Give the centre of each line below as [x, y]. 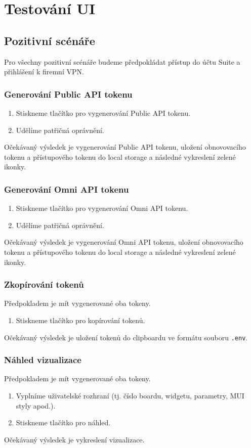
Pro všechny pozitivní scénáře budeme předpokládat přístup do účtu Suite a [122, 61]
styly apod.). [36, 405]
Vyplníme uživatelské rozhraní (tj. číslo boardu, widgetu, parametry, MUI [130, 396]
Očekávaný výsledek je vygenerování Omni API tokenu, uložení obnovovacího [124, 242]
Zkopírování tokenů [44, 284]
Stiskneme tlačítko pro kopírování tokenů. [80, 320]
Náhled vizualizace [43, 360]
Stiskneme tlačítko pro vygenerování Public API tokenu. [103, 113]
